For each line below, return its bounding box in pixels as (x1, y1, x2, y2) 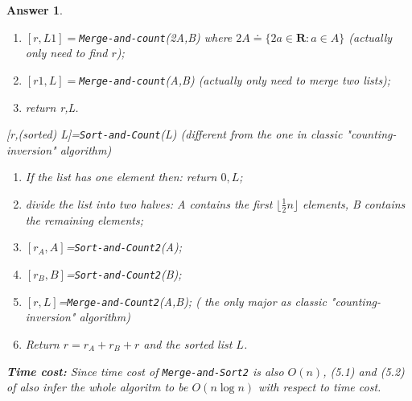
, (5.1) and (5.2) (323, 362, 405, 379)
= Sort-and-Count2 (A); (65, 238, 182, 255)
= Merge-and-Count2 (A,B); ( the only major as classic (58, 292, 327, 309)
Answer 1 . (6, 2, 63, 18)
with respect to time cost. (258, 378, 381, 395)
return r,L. (25, 98, 79, 115)
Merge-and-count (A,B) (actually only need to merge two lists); (79, 71, 391, 88)
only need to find (25, 44, 108, 61)
